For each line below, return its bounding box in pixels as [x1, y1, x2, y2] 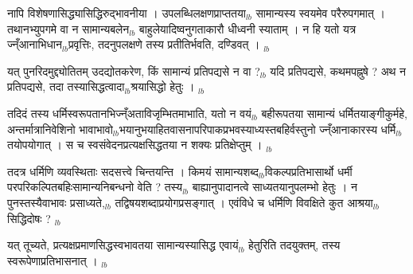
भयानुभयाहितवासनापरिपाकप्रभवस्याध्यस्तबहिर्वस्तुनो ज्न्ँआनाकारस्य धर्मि [119, 120, 396, 137]
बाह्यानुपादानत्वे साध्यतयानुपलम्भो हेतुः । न [192, 178, 357, 195]
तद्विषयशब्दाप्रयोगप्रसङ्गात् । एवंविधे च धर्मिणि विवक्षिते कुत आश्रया [115, 194, 373, 210]
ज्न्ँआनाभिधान [7, 36, 62, 53]
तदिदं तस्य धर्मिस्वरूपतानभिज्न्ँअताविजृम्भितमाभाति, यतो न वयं [7, 104, 251, 121]
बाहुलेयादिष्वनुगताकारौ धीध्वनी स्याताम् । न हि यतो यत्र [138, 20, 357, 37]
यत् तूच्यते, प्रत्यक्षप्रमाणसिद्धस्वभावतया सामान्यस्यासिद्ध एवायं [7, 237, 239, 253]
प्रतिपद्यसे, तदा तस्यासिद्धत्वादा [7, 78, 125, 95]
